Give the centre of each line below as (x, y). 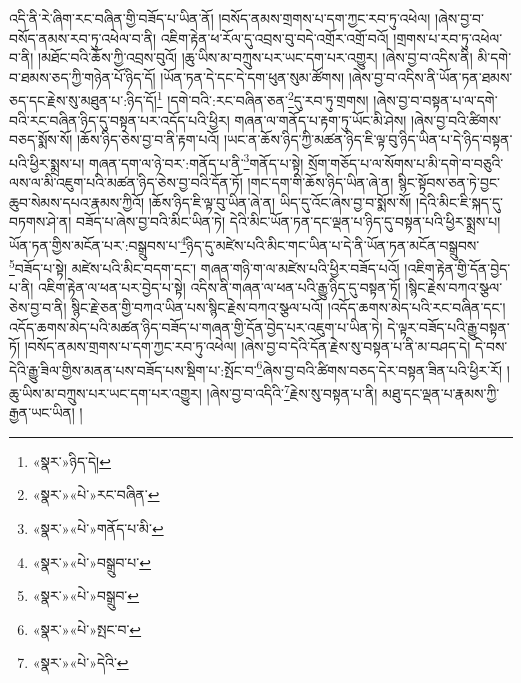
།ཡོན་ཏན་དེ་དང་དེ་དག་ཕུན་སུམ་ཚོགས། (252, 76)
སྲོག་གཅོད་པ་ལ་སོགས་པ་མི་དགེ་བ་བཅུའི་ (406, 162)
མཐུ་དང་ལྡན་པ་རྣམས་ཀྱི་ (441, 392)
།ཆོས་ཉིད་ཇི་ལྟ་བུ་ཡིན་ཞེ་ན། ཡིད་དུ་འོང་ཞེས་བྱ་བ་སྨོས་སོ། (280, 201)
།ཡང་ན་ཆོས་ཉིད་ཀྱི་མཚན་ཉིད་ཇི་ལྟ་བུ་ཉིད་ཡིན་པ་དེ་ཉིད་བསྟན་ (368, 139)
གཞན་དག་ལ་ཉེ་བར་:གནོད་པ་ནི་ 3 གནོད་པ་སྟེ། (196, 161)
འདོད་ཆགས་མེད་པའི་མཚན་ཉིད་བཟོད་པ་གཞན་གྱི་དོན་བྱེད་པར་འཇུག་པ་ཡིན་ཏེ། (196, 326)
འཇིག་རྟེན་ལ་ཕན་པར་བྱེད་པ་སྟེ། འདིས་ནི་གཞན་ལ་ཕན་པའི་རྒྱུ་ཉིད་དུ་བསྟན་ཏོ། (219, 287)
